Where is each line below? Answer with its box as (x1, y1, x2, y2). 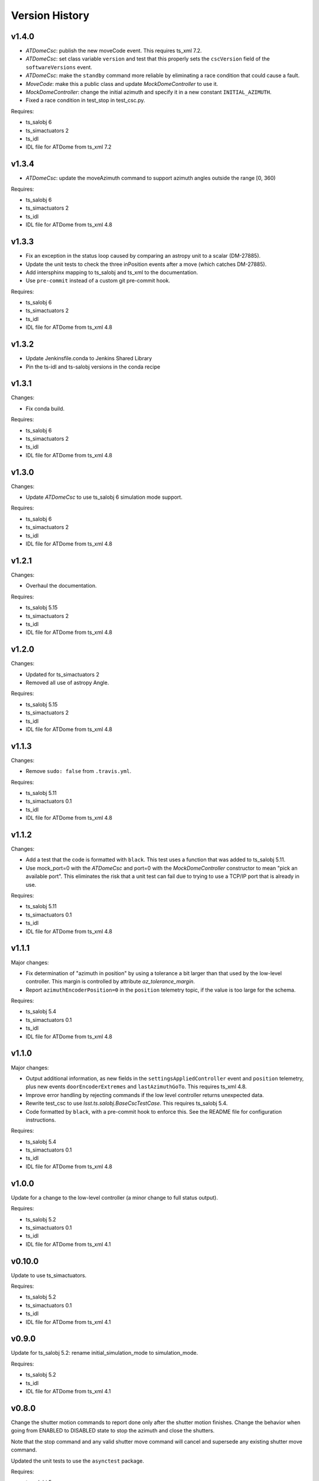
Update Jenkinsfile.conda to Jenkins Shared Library (25, 355, 152, 362)
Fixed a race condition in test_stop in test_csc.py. (25, 97, 145, 104)
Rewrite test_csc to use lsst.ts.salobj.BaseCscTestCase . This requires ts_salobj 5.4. (25, 1099, 228, 1107)
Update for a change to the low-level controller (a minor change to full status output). (11, 1194, 218, 1201)
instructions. (25, 1116, 56, 1123)
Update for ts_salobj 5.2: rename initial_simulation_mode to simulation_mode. (11, 1349, 198, 1357)
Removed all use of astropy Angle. (25, 679, 109, 686)
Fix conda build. (25, 405, 65, 412)
